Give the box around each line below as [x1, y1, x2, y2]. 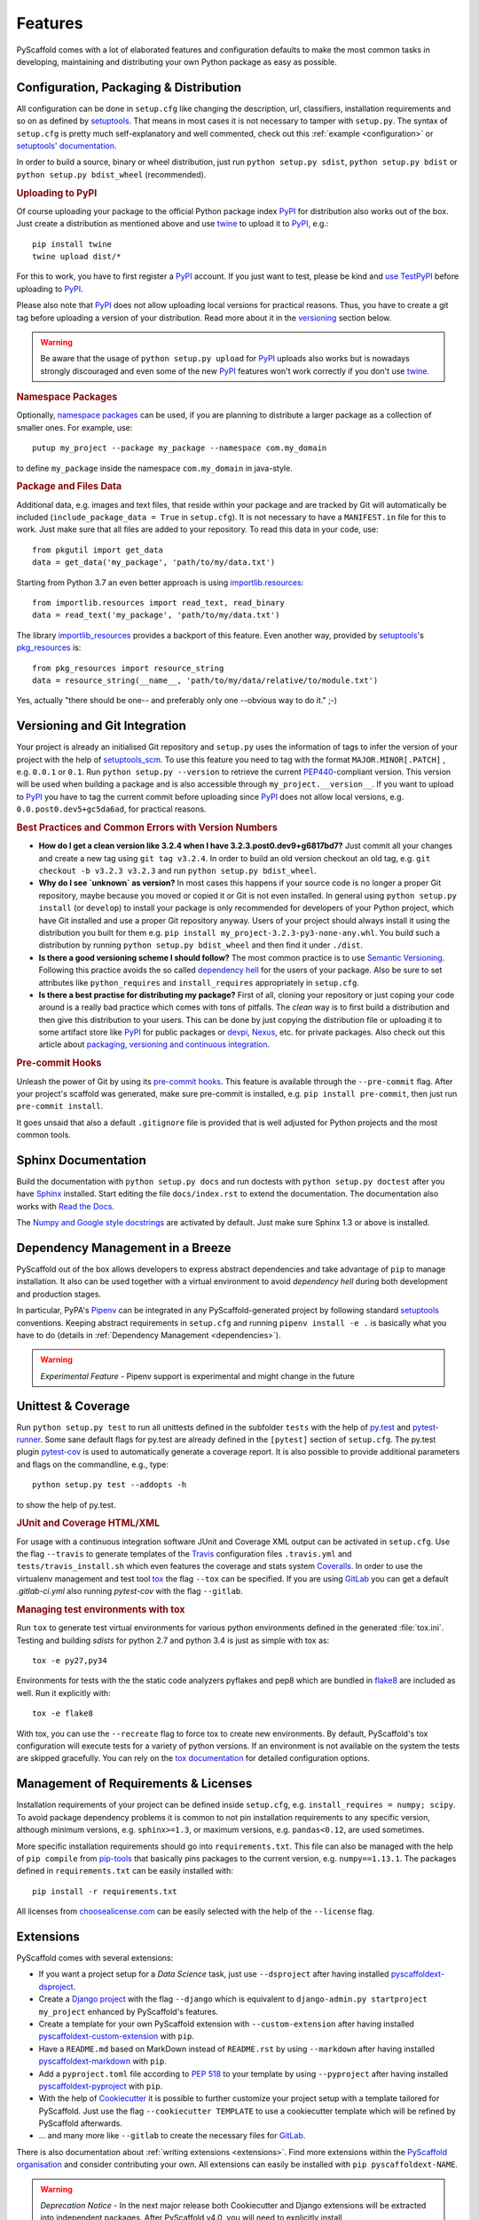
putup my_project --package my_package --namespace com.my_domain [32, 443, 327, 453]
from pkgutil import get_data [32, 544, 164, 555]
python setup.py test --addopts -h [32, 1479, 187, 1490]
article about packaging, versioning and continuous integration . [38, 1039, 271, 1050]
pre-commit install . [16, 1101, 104, 1112]
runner [16, 1434, 41, 1445]
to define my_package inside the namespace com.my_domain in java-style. [16, 463, 293, 473]
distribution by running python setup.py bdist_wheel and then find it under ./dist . [38, 940, 364, 950]
